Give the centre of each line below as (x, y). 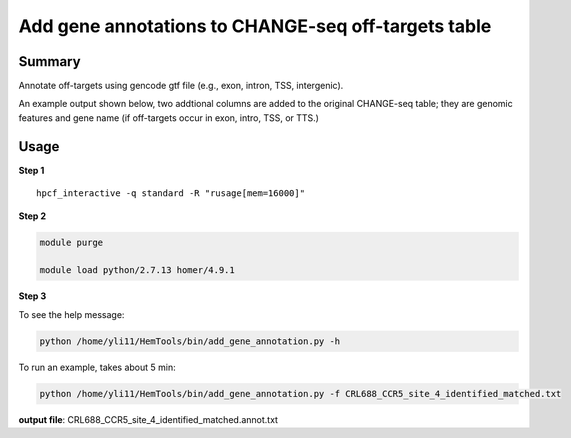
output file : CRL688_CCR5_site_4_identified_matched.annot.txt (148, 419)
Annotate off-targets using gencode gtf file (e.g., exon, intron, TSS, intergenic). (181, 86)
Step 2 (32, 216)
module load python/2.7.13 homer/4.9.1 (137, 270)
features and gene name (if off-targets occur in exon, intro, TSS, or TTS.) (169, 117)
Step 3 (32, 296)
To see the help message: (71, 314)
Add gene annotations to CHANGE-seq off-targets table (255, 26)
